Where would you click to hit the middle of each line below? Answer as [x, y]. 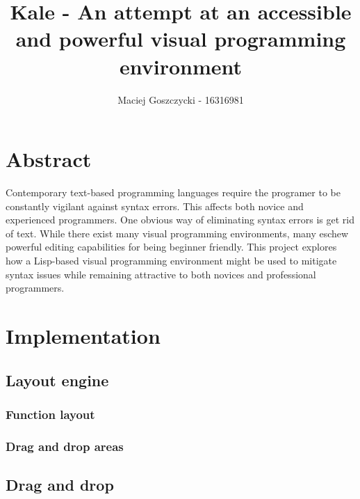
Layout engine [57, 380]
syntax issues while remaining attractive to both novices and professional [161, 274]
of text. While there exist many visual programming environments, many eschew [177, 233]
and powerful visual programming [181, 39]
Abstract [49, 159]
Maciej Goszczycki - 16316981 [181, 99]
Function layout [50, 414]
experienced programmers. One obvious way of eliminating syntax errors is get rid [180, 220]
